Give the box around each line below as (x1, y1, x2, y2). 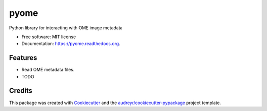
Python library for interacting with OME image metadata (9, 25, 123, 31)
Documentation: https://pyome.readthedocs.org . (21, 41, 121, 47)
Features (9, 54, 37, 62)
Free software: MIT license (21, 34, 76, 40)
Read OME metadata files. (21, 67, 75, 73)
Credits (9, 87, 33, 95)
